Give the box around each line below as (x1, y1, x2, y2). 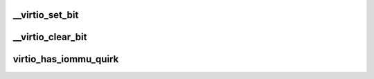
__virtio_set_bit (12, 9, 79, 21)
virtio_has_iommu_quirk (12, 53, 119, 65)
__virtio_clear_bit (12, 31, 87, 43)
